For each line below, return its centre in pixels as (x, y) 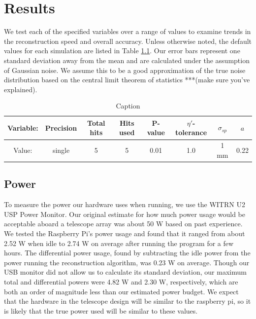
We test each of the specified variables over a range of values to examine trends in (128, 31)
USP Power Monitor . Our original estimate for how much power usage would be (125, 214)
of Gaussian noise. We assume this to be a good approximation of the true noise (125, 70)
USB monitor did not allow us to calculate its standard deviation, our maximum (125, 272)
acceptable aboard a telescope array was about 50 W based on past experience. (123, 224)
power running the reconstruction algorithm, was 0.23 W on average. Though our (127, 262)
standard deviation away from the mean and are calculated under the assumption (127, 60)
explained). (21, 89)
